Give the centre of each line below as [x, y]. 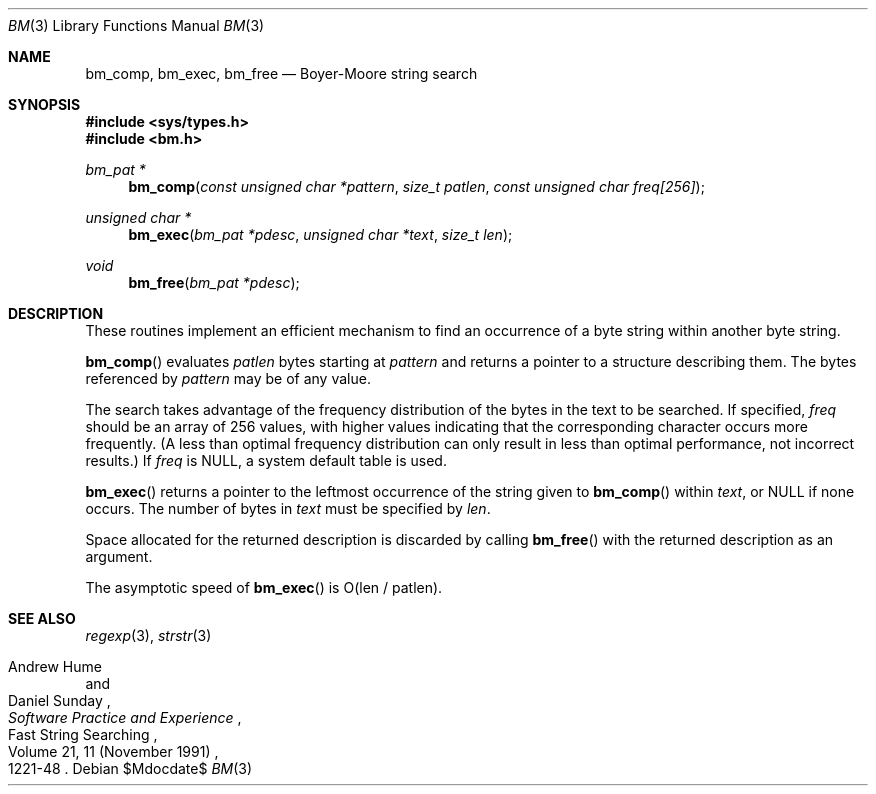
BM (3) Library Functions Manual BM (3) [136, 25]
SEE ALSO [42, 618]
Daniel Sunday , [59, 700]
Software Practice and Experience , [125, 717]
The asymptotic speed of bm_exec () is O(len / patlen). [264, 587]
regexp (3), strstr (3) [148, 635]
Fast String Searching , [83, 734]
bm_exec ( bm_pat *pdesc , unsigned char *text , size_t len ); [320, 234]
